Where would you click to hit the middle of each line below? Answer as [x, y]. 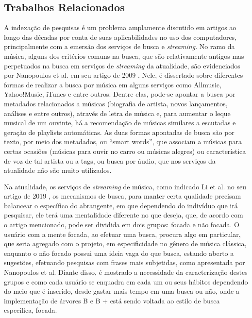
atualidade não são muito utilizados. [58, 170]
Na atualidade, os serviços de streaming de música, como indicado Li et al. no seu [125, 186]
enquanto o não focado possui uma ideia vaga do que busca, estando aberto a [119, 253]
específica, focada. [31, 310]
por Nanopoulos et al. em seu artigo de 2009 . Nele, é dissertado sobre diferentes [124, 75]
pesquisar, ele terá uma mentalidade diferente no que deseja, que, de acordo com [124, 215]
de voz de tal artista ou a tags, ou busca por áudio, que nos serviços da [110, 160]
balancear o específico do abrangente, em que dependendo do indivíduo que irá [121, 205]
